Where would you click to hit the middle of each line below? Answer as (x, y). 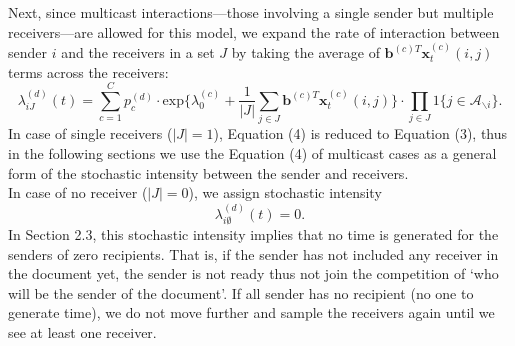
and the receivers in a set (138, 52)
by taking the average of (305, 52)
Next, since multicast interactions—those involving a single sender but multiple (251, 12)
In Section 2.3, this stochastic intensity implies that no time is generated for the (253, 233)
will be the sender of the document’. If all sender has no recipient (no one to (241, 292)
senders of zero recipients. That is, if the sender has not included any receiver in (253, 253)
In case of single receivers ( (90, 133)
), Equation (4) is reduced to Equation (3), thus (360, 133)
